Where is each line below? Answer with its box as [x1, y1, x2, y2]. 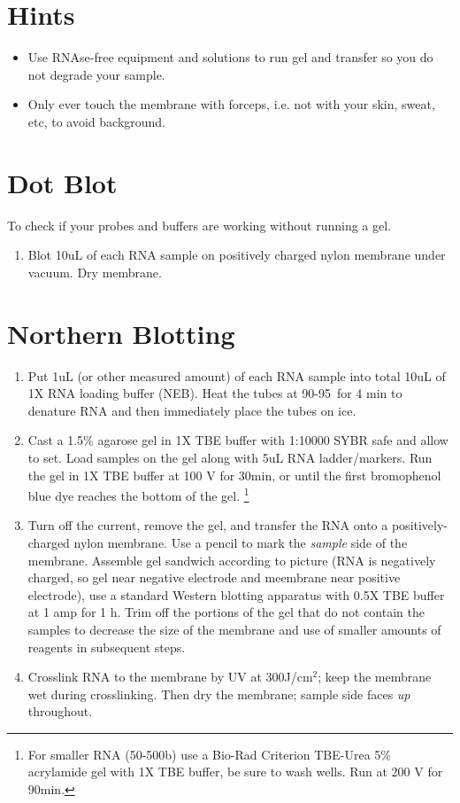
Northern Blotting [7, 315, 235, 351]
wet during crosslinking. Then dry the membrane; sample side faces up [27, 684, 410, 703]
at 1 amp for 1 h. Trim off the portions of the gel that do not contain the [27, 603, 425, 621]
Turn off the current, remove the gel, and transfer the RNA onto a [27, 516, 388, 534]
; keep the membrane [318, 667, 432, 686]
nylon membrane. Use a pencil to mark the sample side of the [73, 533, 408, 551]
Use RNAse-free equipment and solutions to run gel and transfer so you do [27, 48, 433, 66]
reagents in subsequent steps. [27, 637, 186, 656]
